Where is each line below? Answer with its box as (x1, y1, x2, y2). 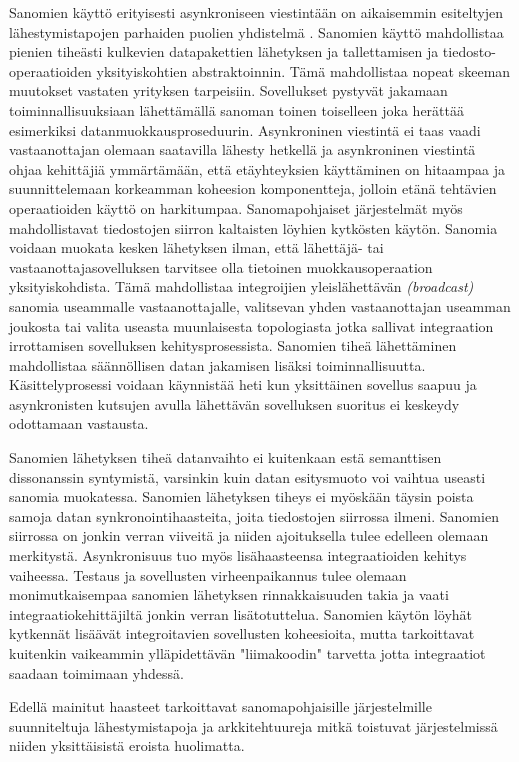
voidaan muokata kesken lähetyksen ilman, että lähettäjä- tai (9, 237, 384, 258)
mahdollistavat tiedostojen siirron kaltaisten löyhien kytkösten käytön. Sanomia (9, 217, 498, 238)
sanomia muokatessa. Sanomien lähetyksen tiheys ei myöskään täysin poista (9, 486, 474, 507)
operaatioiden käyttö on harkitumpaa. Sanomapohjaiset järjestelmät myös (9, 197, 463, 218)
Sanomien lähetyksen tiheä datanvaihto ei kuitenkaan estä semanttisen (9, 447, 442, 468)
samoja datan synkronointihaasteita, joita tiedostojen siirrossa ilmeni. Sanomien (9, 505, 499, 526)
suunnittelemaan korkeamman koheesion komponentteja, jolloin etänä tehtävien (9, 178, 497, 199)
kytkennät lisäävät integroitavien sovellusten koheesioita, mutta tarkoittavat (9, 623, 475, 644)
